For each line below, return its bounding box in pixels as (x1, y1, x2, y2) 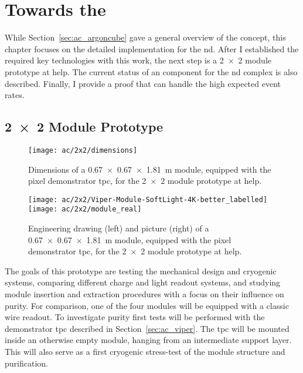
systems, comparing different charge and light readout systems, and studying (5, 276, 281, 288)
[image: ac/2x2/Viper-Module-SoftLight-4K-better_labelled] (28, 195, 268, 204)
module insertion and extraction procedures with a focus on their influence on (5, 288, 284, 300)
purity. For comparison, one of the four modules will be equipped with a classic (5, 299, 289, 311)
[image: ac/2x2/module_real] (28, 205, 142, 214)
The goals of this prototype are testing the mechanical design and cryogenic (5, 264, 277, 277)
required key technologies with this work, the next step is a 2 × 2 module (5, 54, 272, 66)
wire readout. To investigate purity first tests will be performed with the (5, 311, 265, 323)
